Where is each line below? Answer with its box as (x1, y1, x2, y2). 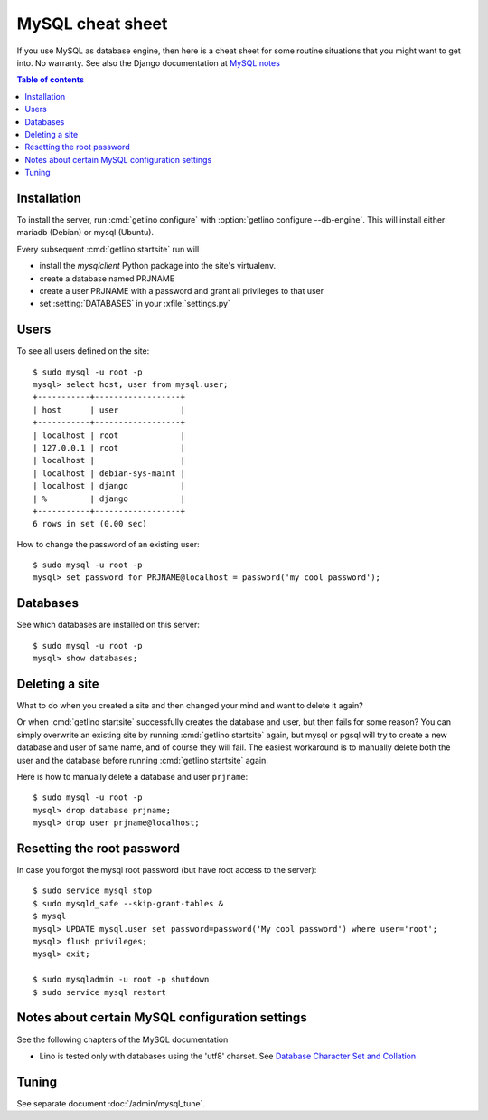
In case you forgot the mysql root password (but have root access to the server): (16, 865, 317, 876)
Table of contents (16, 74, 85, 85)
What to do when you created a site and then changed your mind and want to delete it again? (16, 700, 363, 711)
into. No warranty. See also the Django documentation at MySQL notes (16, 57, 280, 68)
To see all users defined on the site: (16, 346, 150, 356)
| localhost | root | (33, 430, 185, 441)
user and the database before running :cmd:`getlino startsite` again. (16, 755, 268, 765)
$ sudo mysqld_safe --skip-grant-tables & (33, 898, 224, 908)
